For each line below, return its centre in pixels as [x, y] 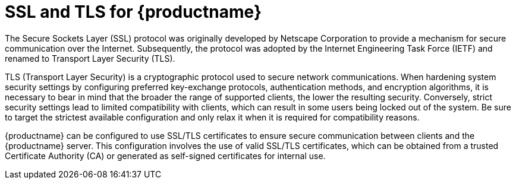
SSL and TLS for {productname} [133, 12]
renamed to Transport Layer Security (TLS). [90, 58]
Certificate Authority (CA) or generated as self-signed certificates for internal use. [165, 156]
